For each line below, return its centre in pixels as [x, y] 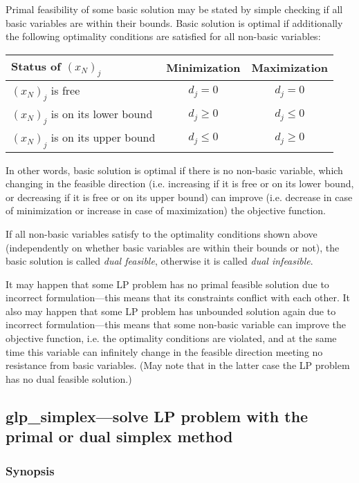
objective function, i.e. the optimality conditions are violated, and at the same [171, 338]
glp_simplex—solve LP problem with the [157, 416]
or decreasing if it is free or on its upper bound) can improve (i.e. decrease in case [179, 197]
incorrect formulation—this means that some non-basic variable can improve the [176, 324]
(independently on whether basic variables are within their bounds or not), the [173, 247]
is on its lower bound [102, 114]
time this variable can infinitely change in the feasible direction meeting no [164, 351]
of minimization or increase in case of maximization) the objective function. [166, 210]
